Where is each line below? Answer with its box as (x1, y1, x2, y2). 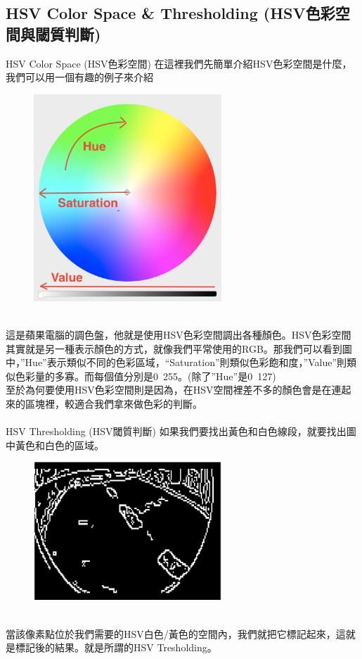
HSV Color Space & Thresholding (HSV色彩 (6, 2, 335, 24)
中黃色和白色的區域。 (6, 437, 104, 452)
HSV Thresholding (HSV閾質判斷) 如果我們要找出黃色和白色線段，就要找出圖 (6, 424, 356, 439)
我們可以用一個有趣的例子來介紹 (6, 70, 153, 84)
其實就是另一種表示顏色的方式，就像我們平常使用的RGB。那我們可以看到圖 (6, 341, 352, 356)
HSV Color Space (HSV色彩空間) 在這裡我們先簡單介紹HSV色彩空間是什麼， (6, 56, 352, 70)
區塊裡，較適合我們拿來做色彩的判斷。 (25, 396, 202, 410)
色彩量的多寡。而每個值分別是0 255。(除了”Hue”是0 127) (15, 368, 276, 383)
